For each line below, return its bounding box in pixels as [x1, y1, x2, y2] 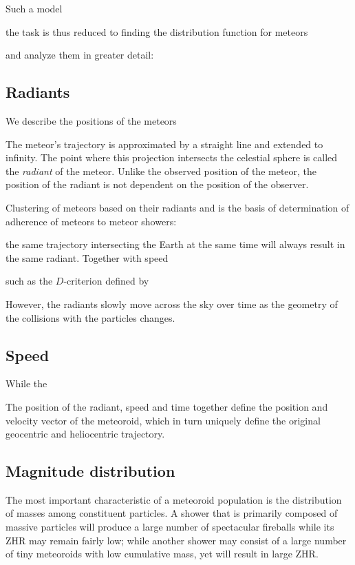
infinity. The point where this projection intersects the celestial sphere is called [6, 150, 338, 165]
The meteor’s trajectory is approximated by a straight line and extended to [6, 136, 323, 151]
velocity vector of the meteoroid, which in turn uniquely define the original [6, 413, 321, 427]
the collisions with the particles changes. [6, 310, 175, 325]
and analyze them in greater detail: [6, 48, 154, 62]
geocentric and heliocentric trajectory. [6, 427, 165, 441]
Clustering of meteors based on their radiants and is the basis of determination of [6, 200, 349, 214]
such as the [6, 274, 53, 288]
